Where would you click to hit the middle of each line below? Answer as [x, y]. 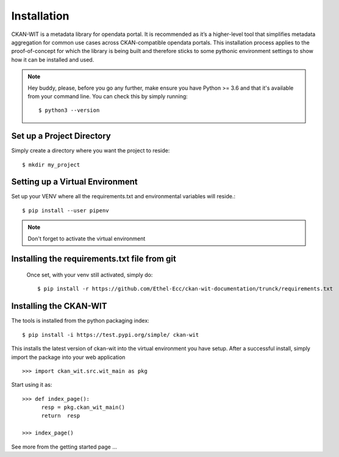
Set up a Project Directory [61, 136]
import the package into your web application [68, 357]
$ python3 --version [69, 110]
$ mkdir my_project [51, 164]
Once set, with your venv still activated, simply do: [90, 275]
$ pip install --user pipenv [66, 210]
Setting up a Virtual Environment [75, 182]
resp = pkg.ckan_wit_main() [83, 408]
